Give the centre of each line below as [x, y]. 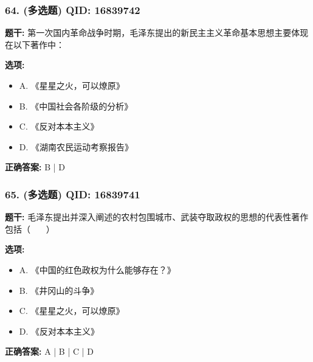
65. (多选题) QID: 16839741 [73, 194]
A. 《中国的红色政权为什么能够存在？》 [97, 269]
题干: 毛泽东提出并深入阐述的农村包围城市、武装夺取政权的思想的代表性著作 [157, 217]
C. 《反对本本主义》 [59, 126]
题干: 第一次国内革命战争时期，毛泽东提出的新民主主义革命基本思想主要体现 [157, 33]
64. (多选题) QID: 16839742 [73, 9]
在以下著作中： [35, 44]
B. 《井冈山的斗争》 [59, 290]
